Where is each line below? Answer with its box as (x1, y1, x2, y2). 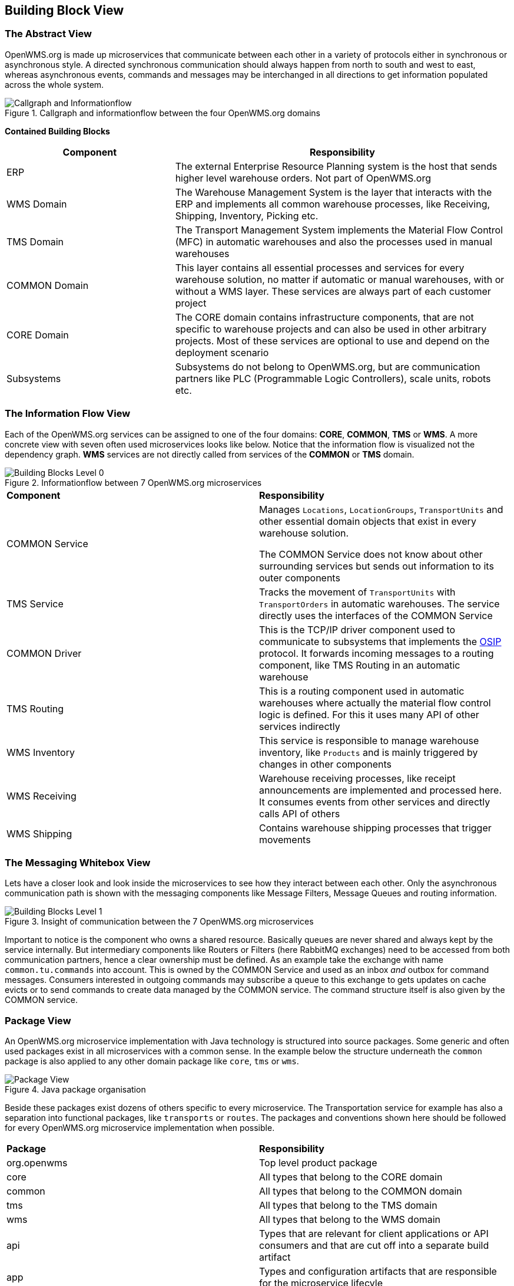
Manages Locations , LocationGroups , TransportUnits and (259, 503, 503, 515)
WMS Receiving (6, 790, 77, 802)
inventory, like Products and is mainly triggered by (259, 746, 478, 758)
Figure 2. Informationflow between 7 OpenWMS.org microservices (5, 477, 262, 488)
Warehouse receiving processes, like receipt (259, 772, 456, 784)
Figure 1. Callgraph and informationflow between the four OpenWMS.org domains (5, 107, 320, 118)
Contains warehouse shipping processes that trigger (259, 821, 492, 834)
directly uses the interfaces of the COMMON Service (259, 609, 493, 621)
